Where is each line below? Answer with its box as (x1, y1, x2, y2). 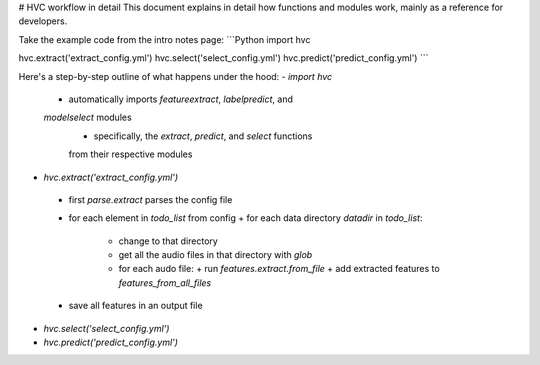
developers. (18, 15, 68, 27)
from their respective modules (68, 148, 193, 160)
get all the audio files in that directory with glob (118, 249, 313, 261)
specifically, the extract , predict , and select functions (93, 130, 313, 142)
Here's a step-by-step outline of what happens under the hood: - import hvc (18, 70, 333, 82)
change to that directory (118, 235, 219, 247)
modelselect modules (43, 111, 132, 124)
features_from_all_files (118, 276, 212, 289)
